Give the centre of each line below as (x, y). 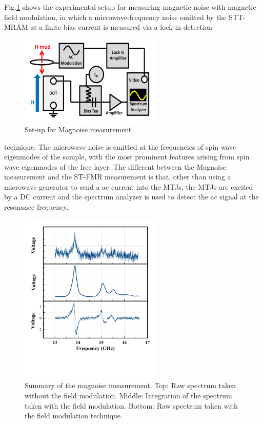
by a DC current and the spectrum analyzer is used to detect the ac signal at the (131, 197)
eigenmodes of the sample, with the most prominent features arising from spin (127, 157)
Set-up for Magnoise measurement (78, 129)
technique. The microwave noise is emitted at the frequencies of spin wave (120, 146)
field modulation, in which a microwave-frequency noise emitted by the (115, 17)
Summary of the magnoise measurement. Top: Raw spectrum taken (130, 385)
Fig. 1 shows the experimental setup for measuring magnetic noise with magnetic (130, 7)
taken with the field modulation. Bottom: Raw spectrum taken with (131, 405)
